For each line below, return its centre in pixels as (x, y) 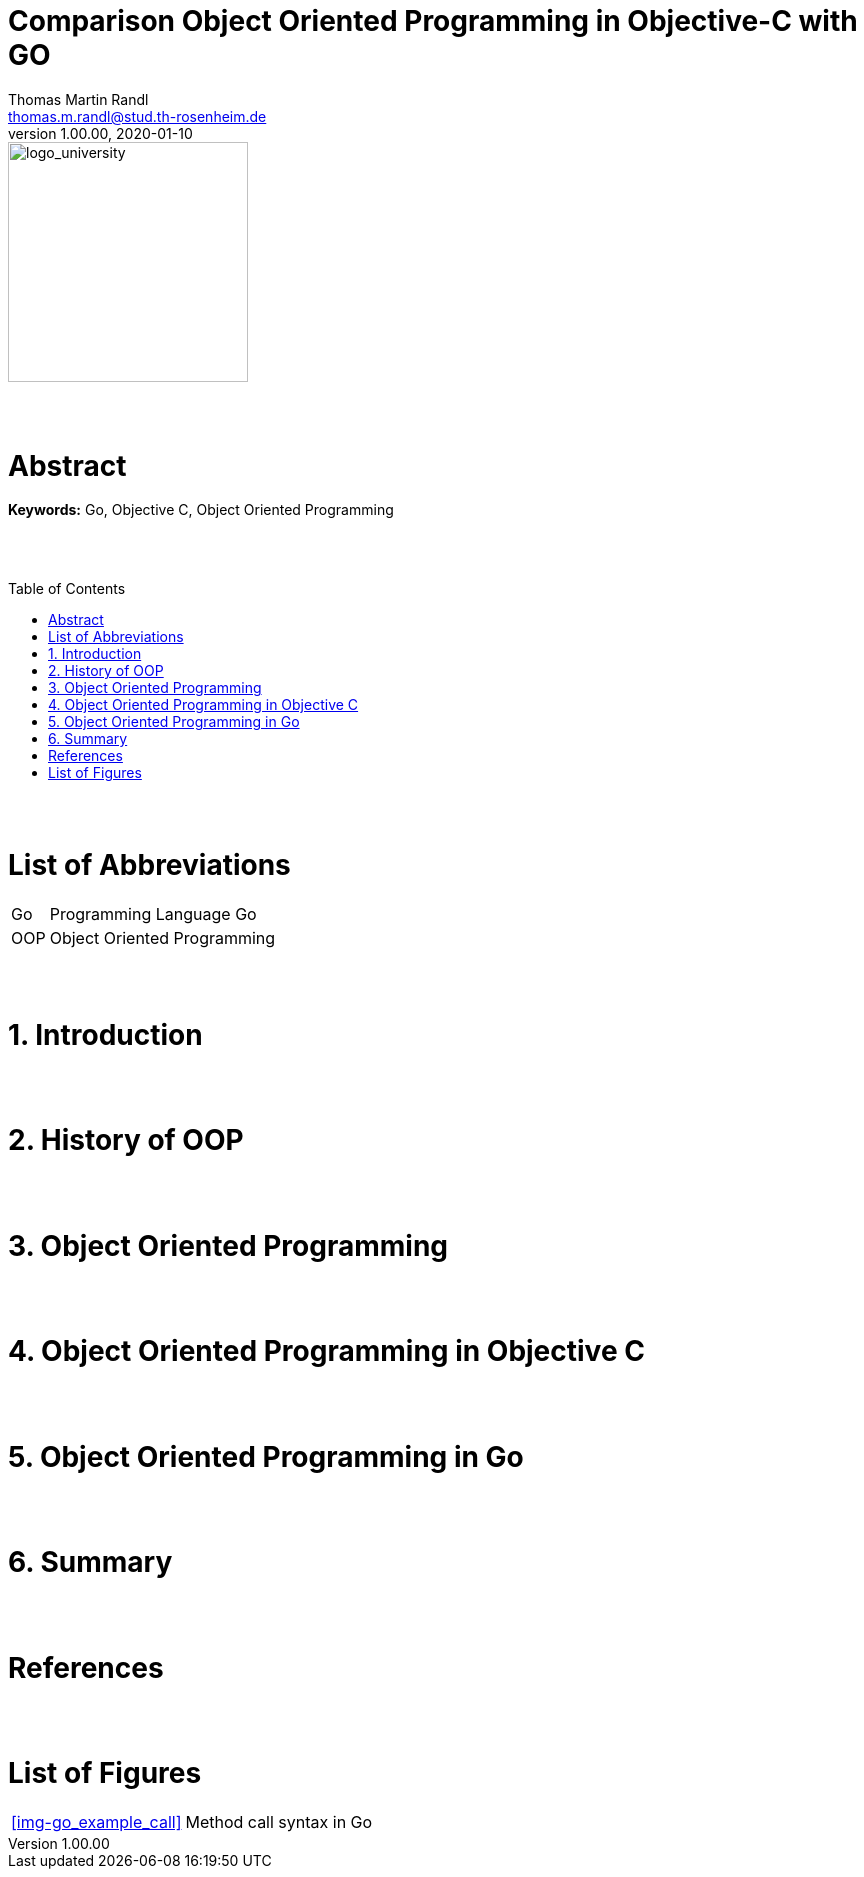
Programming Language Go (153, 913)
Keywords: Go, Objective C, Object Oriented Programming (201, 510)
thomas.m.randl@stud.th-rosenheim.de (137, 116)
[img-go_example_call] (96, 1821)
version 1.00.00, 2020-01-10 (100, 133)
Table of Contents (67, 589)
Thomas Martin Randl (78, 99)
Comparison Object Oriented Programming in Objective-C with (433, 21)
